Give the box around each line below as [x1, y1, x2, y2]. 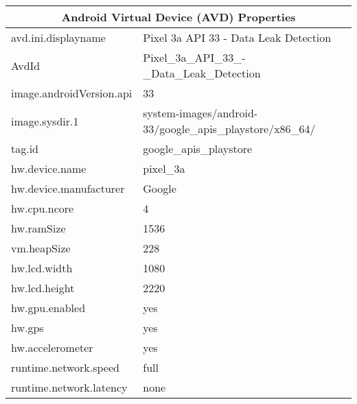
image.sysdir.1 [11, 112, 79, 129]
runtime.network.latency [11, 379, 128, 395]
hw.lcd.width [11, 260, 73, 276]
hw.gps [11, 320, 44, 335]
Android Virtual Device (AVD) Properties [61, 9, 296, 25]
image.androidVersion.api [11, 85, 133, 101]
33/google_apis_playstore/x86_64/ [143, 121, 316, 136]
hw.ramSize [11, 220, 66, 236]
